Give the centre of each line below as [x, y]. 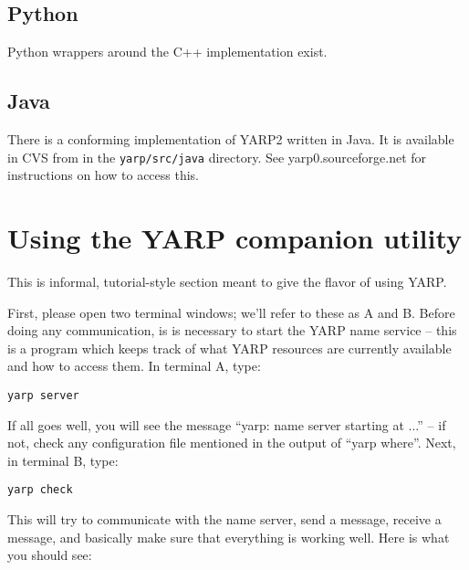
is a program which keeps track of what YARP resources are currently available [229, 348]
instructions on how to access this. [104, 175]
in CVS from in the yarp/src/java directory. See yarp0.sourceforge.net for [217, 157]
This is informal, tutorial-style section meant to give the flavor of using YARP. [227, 281]
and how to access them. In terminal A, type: [134, 366]
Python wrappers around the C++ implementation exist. [167, 52]
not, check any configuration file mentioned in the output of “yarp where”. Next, [232, 443]
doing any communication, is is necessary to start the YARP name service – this [232, 330]
